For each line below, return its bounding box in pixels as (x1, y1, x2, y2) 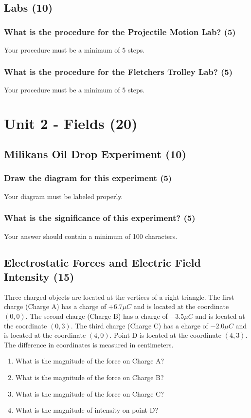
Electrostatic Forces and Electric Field (4, 254, 201, 270)
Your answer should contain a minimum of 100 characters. (4, 231, 178, 241)
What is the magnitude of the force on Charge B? (15, 372, 164, 382)
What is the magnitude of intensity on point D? (15, 405, 158, 415)
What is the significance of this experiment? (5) (4, 212, 196, 224)
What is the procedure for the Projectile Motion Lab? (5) (4, 25, 236, 37)
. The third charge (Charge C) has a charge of (71, 320, 208, 330)
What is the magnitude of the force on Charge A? (15, 356, 164, 366)
